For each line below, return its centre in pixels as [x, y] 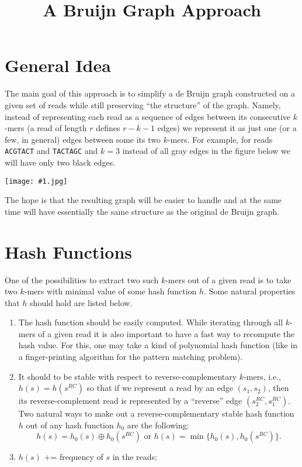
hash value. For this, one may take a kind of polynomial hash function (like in [158, 345]
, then [278, 388]
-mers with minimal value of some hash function [110, 291]
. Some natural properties [250, 291]
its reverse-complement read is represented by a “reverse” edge [130, 401]
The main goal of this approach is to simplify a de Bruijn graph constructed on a [150, 93]
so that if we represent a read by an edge [160, 388]
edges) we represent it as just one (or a [227, 128]
